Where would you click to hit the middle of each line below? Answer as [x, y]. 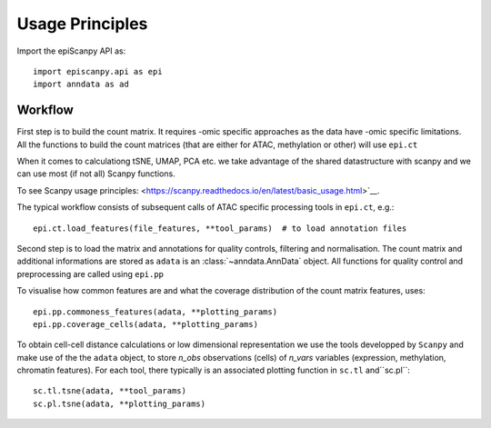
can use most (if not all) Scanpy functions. [96, 174]
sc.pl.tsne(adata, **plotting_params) [120, 403]
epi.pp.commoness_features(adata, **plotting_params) [155, 312]
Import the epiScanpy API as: [71, 51]
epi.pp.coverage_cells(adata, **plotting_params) [146, 324]
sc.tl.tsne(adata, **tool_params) [110, 391]
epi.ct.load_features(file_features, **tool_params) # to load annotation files [220, 228]
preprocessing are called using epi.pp [90, 274]
